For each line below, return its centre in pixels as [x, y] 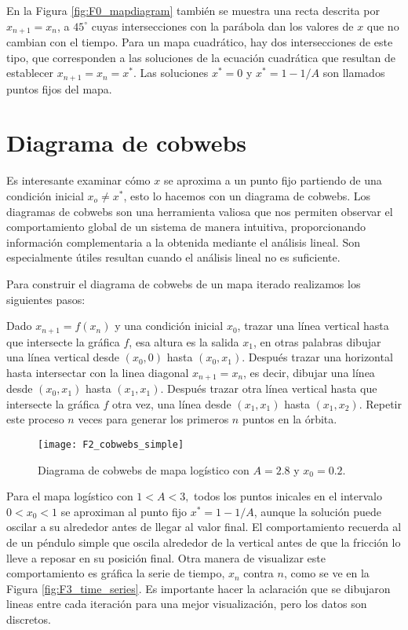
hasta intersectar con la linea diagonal [98, 372]
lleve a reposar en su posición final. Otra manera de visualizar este [166, 557]
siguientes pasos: [46, 299]
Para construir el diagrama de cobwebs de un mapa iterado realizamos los [184, 283]
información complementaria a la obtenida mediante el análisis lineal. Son [183, 242]
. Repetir [380, 403]
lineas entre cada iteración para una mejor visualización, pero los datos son [187, 604]
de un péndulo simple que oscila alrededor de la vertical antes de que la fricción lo [204, 542]
